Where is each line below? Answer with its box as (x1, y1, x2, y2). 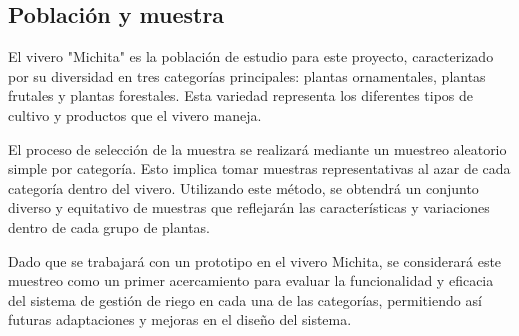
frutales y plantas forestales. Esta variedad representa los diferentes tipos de (8, 85, 474, 106)
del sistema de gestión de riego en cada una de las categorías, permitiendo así (8, 289, 482, 310)
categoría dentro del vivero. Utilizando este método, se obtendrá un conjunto (8, 177, 479, 198)
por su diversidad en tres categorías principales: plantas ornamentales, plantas (8, 65, 486, 86)
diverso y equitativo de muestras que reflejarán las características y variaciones (8, 197, 490, 218)
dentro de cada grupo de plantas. (8, 216, 211, 237)
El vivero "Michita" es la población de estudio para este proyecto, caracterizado (8, 46, 494, 67)
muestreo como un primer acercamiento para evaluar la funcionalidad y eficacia (8, 270, 494, 291)
